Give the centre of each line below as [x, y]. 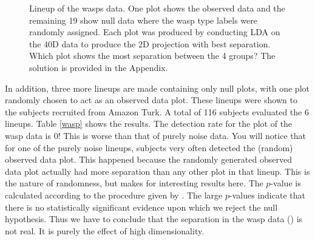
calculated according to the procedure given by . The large [114, 195]
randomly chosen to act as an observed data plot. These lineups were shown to [151, 100]
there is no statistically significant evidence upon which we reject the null [141, 207]
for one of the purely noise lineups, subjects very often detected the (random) [149, 147]
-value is [286, 183]
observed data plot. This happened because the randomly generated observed [148, 159]
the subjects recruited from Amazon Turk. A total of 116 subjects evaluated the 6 [157, 111]
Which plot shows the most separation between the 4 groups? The [152, 56]
